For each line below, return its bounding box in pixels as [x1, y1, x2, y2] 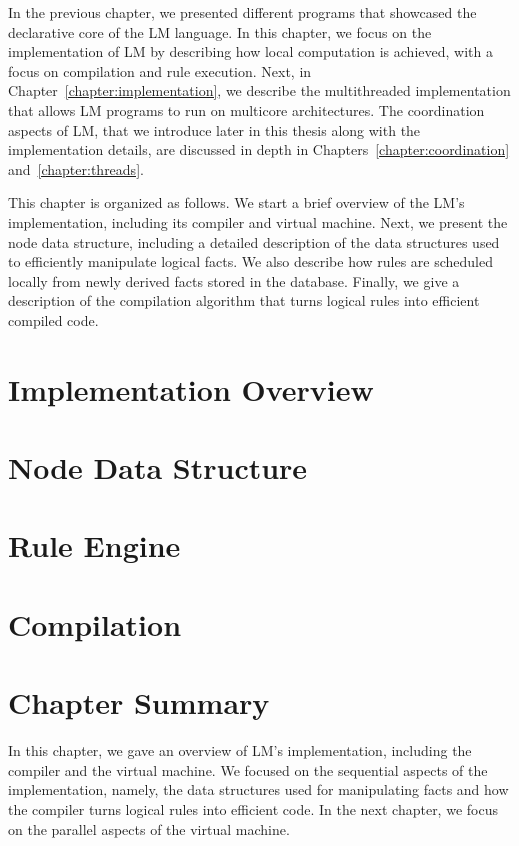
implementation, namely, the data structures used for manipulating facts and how [8, 779, 509, 800]
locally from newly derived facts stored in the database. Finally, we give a [8, 270, 460, 291]
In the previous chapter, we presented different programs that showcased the [8, 2, 477, 22]
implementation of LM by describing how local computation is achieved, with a [8, 41, 493, 62]
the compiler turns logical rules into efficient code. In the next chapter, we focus [8, 798, 498, 819]
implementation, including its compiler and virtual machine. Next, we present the [8, 211, 508, 232]
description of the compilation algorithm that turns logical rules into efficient [8, 290, 480, 311]
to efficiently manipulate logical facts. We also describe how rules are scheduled [8, 251, 494, 272]
